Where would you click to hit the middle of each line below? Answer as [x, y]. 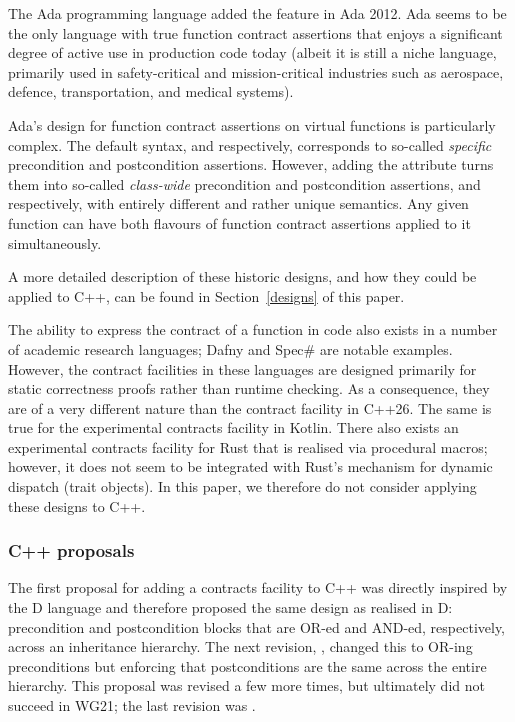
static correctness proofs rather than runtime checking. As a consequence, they [249, 388]
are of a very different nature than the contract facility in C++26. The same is [250, 407]
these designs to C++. [77, 505]
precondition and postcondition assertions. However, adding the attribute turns [251, 164]
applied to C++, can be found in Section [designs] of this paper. [206, 295]
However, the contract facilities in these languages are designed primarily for [242, 368]
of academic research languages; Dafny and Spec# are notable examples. [230, 348]
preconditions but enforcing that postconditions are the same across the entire [247, 665]
